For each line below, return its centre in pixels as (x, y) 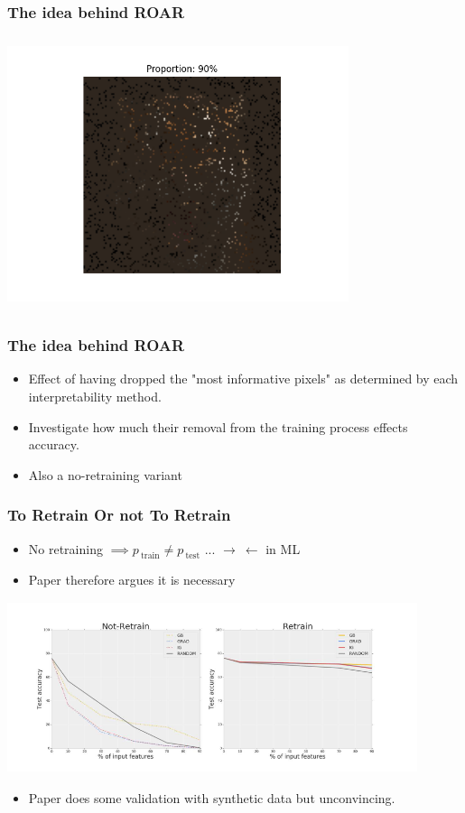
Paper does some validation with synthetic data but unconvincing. (212, 797)
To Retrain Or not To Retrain (119, 515)
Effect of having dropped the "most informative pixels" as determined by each (243, 379)
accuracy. (54, 444)
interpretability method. (95, 396)
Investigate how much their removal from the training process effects (218, 426)
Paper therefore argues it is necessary (132, 580)
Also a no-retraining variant (105, 474)
